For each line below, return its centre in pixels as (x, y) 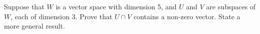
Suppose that (24, 6)
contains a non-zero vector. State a (187, 16)
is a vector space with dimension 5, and (116, 6)
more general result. (35, 26)
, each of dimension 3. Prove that (62, 16)
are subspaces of (231, 6)
